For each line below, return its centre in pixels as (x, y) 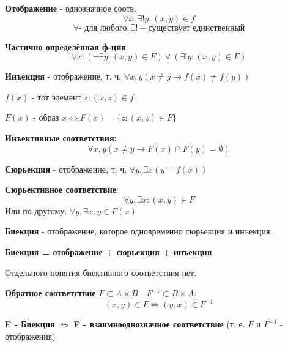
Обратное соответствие (50, 293)
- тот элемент (57, 96)
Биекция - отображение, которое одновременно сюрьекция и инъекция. (139, 231)
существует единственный (197, 28)
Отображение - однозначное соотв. (71, 8)
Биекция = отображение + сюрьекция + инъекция (109, 251)
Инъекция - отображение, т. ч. (63, 76)
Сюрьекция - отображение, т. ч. (66, 169)
